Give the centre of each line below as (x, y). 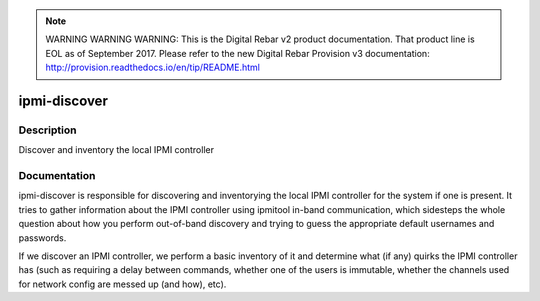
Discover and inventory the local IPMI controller (116, 150)
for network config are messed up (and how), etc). (122, 284)
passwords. (42, 237)
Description (47, 130)
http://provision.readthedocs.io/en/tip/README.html (152, 67)
